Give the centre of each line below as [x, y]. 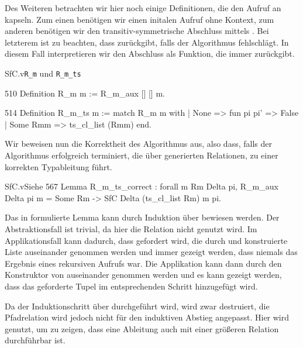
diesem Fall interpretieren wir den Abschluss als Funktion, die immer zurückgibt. [150, 54]
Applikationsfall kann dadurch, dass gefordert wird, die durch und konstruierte [146, 240]
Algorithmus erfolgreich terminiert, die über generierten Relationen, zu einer [142, 155]
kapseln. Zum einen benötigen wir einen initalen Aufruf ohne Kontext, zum [140, 19]
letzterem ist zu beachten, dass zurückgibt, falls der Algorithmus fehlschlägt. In [147, 42]
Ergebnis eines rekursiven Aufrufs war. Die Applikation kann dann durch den [143, 263]
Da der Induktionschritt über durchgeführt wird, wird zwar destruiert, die [137, 306]
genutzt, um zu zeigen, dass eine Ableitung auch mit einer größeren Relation [142, 328]
